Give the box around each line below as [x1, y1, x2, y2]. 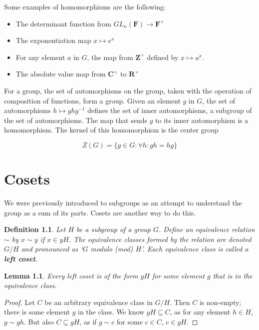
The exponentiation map [15, 35, 91, 45]
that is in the [213, 270, 253, 280]
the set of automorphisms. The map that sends [4, 114, 148, 125]
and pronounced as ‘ [21, 243, 83, 254]
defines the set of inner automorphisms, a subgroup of [87, 105, 252, 115]
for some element [152, 270, 205, 280]
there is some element [4, 306, 70, 317]
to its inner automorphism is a [155, 114, 249, 125]
